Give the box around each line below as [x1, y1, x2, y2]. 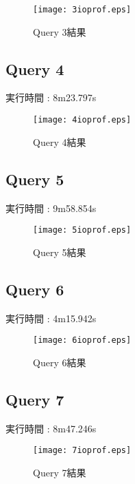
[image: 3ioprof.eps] [33, 5, 132, 14]
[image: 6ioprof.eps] [33, 335, 132, 346]
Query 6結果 [33, 355, 86, 369]
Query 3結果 [33, 24, 86, 39]
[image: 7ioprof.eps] [33, 445, 132, 456]
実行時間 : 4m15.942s [5, 311, 97, 325]
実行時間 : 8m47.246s [5, 421, 97, 435]
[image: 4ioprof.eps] [33, 115, 132, 125]
